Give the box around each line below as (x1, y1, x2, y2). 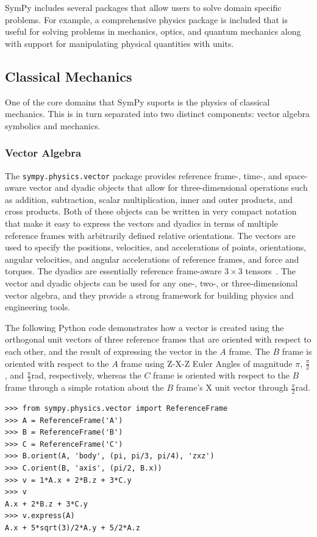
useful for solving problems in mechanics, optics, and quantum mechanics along (5, 25, 301, 38)
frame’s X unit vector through (176, 381, 288, 394)
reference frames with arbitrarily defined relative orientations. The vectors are (5, 229, 296, 241)
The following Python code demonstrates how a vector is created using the (5, 321, 284, 333)
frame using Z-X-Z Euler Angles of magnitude (121, 357, 293, 369)
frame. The (229, 344, 270, 357)
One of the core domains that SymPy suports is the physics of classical (5, 95, 270, 108)
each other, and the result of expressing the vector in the (5, 344, 217, 357)
